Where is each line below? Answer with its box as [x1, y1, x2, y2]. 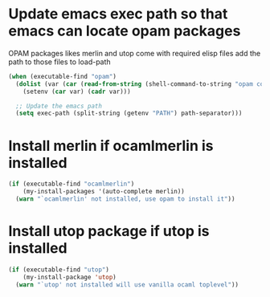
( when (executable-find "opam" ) [8, 72, 117, 80]
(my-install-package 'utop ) [22, 273, 117, 281]
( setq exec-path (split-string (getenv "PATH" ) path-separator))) [15, 109, 243, 117]
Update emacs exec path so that [8, 5, 228, 23]
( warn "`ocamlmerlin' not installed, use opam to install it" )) [15, 195, 235, 203]
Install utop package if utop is [8, 222, 210, 241]
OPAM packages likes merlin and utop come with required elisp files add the [8, 48, 261, 58]
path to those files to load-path [8, 57, 111, 67]
